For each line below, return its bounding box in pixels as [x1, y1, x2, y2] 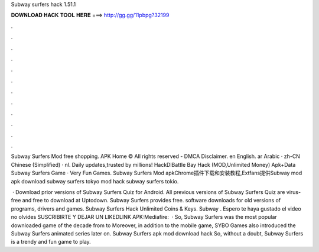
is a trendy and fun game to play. [11, 238, 91, 245]
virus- [286, 189, 301, 196]
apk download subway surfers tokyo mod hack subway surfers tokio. [11, 177, 179, 185]
